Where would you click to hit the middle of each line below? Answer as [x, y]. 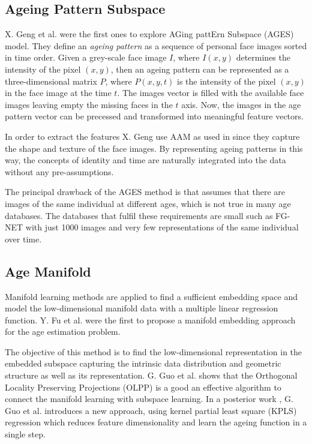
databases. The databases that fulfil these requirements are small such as [139, 215]
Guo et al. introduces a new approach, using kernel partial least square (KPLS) [151, 410]
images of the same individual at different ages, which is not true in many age [148, 203]
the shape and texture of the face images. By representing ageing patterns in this [154, 148]
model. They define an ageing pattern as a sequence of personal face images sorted [156, 45]
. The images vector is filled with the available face [211, 93]
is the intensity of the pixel [226, 81]
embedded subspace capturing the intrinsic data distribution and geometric [143, 363]
